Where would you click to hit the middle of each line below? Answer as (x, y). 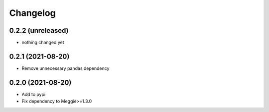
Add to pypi (34, 94)
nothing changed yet (43, 43)
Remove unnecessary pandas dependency (66, 68)
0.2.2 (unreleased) (39, 30)
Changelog (32, 13)
